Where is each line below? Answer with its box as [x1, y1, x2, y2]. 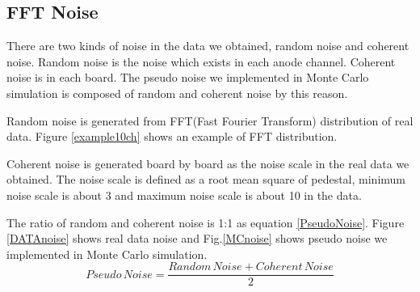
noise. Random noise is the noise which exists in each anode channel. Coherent [6, 53, 396, 70]
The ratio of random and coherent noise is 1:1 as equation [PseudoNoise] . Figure [6, 214, 405, 231]
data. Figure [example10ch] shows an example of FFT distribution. [6, 128, 338, 145]
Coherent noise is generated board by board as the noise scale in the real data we [6, 154, 409, 171]
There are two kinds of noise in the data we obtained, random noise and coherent [6, 37, 409, 54]
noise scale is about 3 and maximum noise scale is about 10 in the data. [6, 186, 362, 203]
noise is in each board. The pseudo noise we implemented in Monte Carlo [6, 69, 369, 86]
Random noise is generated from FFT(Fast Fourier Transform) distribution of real [6, 112, 414, 129]
